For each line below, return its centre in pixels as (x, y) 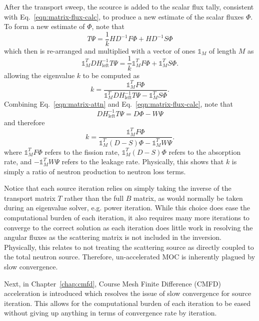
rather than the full (94, 198)
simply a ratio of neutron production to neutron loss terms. (95, 171)
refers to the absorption (205, 151)
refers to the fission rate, (82, 151)
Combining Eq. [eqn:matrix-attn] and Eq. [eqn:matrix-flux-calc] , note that (118, 104)
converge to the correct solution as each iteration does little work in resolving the (128, 227)
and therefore (24, 122)
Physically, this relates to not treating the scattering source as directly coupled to (129, 247)
